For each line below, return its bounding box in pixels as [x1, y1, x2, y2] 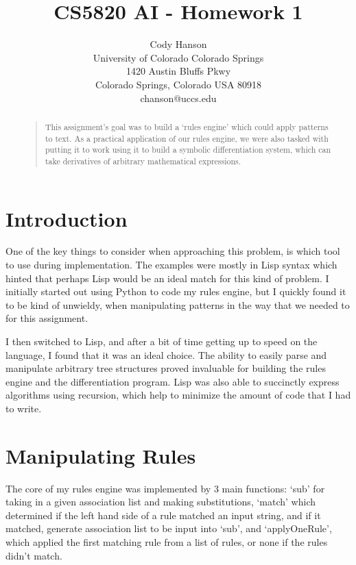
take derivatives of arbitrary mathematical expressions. [45, 155, 241, 166]
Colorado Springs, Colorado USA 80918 [95, 77, 262, 91]
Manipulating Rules [5, 441, 196, 469]
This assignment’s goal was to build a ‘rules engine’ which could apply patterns [45, 121, 329, 132]
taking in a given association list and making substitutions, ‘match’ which [5, 494, 316, 509]
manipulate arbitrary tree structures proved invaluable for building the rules [5, 361, 326, 375]
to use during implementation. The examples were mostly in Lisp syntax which [5, 258, 337, 272]
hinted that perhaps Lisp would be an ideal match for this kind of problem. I [5, 271, 329, 285]
